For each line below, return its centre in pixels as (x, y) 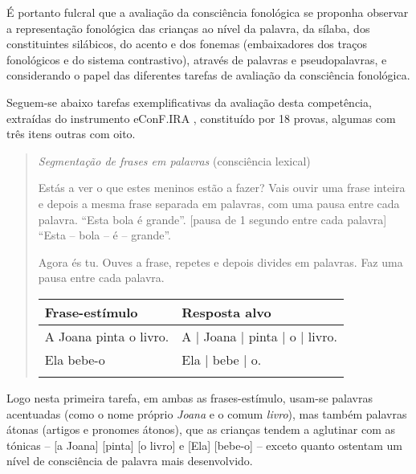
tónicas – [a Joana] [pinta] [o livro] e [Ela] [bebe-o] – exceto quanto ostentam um (204, 445)
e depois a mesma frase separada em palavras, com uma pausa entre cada (219, 203)
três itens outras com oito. (71, 134)
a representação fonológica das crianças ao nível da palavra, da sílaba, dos (188, 28)
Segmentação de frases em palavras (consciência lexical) (174, 160)
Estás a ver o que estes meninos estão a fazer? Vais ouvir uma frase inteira (222, 188)
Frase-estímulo (91, 312)
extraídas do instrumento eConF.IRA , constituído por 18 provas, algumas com (201, 118)
